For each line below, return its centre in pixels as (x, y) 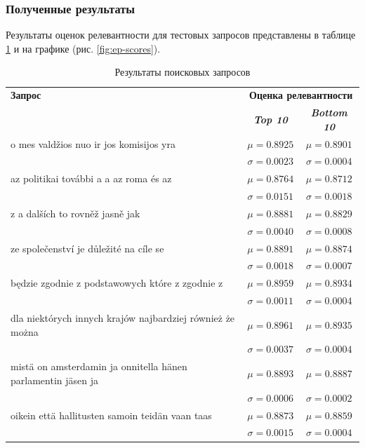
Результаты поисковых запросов (182, 72)
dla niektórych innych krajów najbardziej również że (123, 317)
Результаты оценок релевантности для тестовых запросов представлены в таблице (181, 35)
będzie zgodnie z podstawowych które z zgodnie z (117, 283)
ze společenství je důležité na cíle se (87, 248)
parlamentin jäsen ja (54, 380)
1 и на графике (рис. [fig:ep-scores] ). (83, 48)
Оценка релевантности (301, 95)
